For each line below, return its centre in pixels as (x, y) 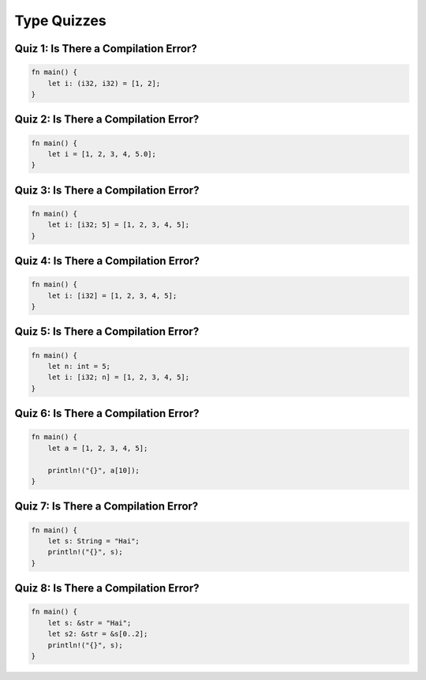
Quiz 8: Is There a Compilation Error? (107, 588)
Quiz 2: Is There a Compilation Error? (107, 120)
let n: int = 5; (79, 366)
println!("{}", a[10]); (93, 470)
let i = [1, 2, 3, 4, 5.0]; (102, 154)
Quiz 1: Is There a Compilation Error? (106, 49)
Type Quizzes (60, 21)
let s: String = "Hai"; (93, 541)
